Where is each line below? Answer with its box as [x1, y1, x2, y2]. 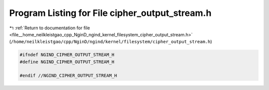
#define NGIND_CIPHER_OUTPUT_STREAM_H [19, 59, 115, 65]
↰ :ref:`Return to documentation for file [9, 25, 90, 31]
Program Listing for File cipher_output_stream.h [9, 7, 212, 18]
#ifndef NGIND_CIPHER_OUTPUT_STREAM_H [19, 52, 115, 58]
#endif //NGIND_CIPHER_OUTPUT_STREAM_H [19, 73, 117, 79]
